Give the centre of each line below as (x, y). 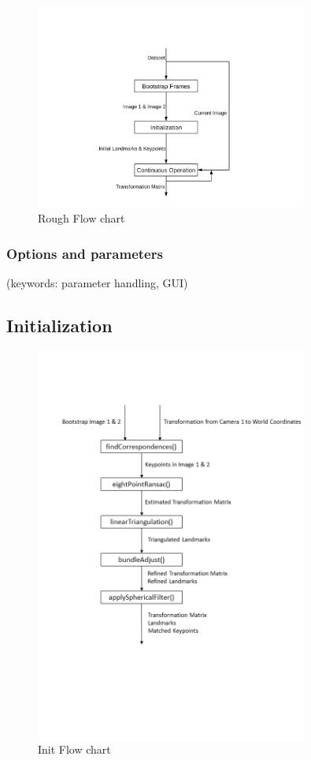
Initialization (59, 325)
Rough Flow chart (81, 217)
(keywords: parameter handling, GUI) (97, 282)
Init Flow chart (74, 749)
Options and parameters (85, 253)
